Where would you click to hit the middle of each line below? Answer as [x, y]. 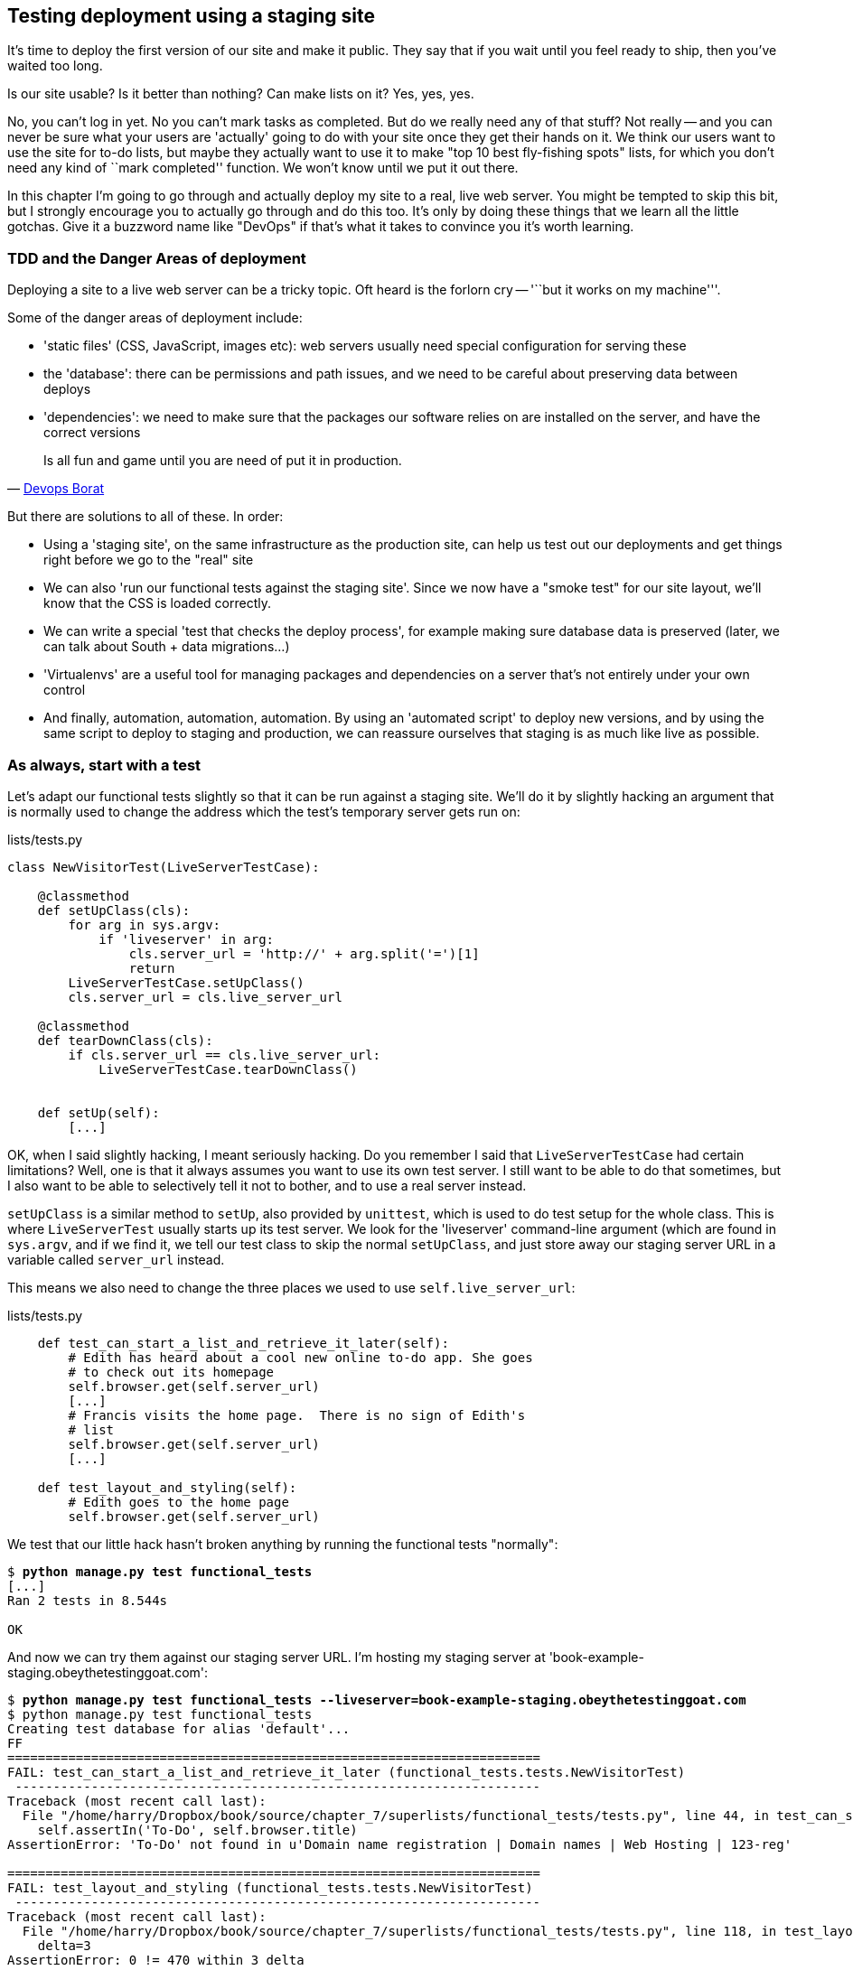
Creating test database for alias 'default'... [179, 1728]
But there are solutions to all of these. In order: [145, 517]
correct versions [92, 433]
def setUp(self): [98, 1112]
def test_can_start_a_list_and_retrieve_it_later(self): [243, 1343]
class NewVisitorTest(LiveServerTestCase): [164, 867]
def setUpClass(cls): [114, 910]
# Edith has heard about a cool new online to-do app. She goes [300, 1357]
